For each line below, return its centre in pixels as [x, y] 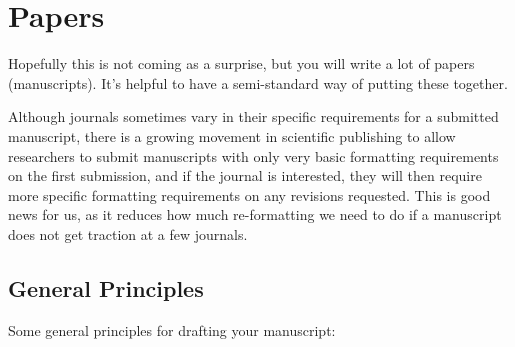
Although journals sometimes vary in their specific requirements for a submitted [253, 116]
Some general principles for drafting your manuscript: [172, 329]
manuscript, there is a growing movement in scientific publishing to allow [232, 135]
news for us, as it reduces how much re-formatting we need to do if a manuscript [255, 214]
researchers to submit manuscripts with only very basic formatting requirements [253, 155]
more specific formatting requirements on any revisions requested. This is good [249, 194]
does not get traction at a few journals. [128, 233]
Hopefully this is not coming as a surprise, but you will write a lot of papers [241, 63]
